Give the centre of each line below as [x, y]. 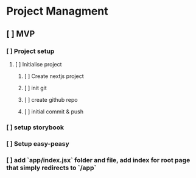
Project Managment [57, 11]
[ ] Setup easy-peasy [38, 143]
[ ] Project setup [30, 51]
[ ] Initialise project [38, 64]
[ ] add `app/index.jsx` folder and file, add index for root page [98, 160]
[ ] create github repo [51, 99]
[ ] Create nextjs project [54, 76]
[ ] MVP [21, 34]
